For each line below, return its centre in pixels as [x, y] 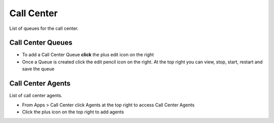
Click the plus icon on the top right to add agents [73, 112]
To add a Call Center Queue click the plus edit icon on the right [88, 55]
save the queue [38, 69]
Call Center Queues [41, 43]
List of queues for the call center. [44, 28]
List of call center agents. [36, 96]
